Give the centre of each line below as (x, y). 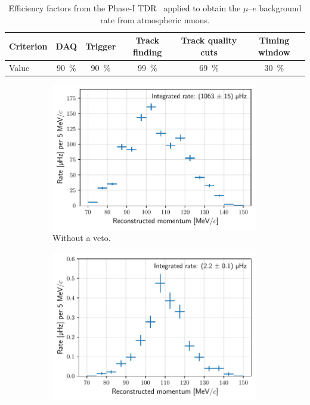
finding (148, 52)
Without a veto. (82, 238)
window (274, 52)
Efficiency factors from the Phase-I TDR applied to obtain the (125, 8)
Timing (274, 40)
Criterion (28, 46)
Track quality (209, 40)
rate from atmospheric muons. (155, 19)
